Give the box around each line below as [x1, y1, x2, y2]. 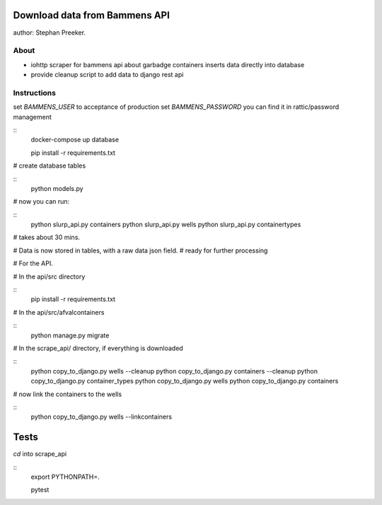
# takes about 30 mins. [13, 233, 81, 242]
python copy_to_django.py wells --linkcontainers [30, 412, 173, 421]
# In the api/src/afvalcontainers [13, 308, 105, 316]
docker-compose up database [30, 135, 120, 144]
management [13, 112, 52, 121]
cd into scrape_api [13, 450, 67, 458]
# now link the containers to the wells [13, 390, 122, 398]
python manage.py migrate [30, 331, 110, 339]
